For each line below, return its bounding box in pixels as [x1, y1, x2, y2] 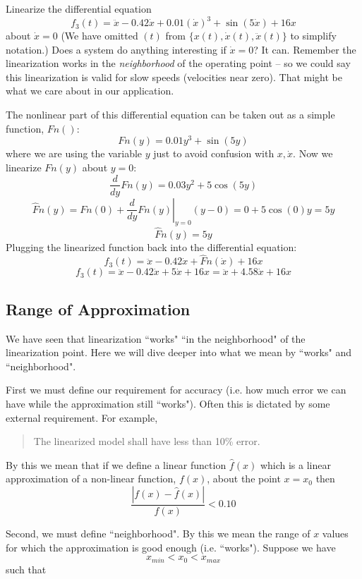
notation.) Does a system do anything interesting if [6, 42, 227, 56]
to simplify [290, 28, 337, 43]
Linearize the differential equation [6, 1, 152, 16]
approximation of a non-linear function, [6, 471, 176, 486]
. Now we [293, 146, 333, 161]
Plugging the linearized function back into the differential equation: [6, 239, 297, 254]
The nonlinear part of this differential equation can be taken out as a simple [6, 107, 335, 122]
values [322, 525, 349, 540]
